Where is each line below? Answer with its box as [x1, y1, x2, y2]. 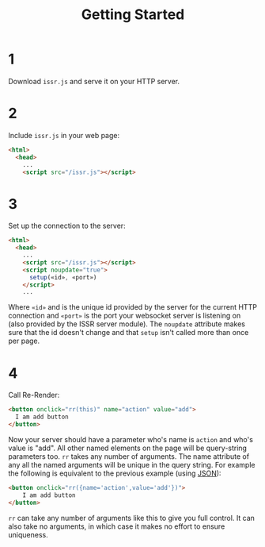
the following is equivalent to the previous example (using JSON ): [8, 468, 221, 478]
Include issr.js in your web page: [8, 130, 120, 140]
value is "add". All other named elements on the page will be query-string [8, 443, 248, 453]
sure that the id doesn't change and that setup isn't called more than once [8, 328, 249, 337]
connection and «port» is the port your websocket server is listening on [8, 311, 241, 321]
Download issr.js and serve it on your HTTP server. [8, 76, 180, 86]
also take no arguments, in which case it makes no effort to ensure [8, 522, 225, 531]
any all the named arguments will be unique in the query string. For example [8, 460, 256, 469]
